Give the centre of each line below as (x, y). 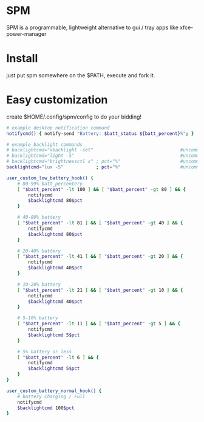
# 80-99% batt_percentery (50, 184)
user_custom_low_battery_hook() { (50, 178)
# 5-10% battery (38, 318)
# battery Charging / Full (51, 396)
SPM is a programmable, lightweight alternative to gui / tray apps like (93, 27)
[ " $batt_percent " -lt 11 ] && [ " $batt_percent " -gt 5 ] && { (99, 324)
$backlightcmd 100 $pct (46, 408)
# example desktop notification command (58, 128)
